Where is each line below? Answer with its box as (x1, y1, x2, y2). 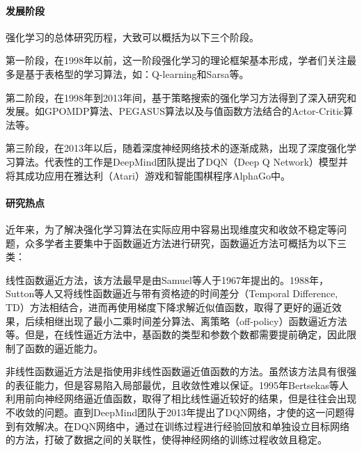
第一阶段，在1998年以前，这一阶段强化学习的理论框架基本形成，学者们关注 (6, 53, 347, 68)
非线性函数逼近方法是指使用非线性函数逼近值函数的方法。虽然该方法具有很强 (6, 364, 356, 379)
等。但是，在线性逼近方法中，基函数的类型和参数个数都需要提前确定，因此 (6, 327, 347, 342)
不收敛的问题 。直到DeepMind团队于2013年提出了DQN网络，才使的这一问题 (6, 405, 345, 420)
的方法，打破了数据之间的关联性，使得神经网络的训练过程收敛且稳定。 (6, 432, 327, 447)
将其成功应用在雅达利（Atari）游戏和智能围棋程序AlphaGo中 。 (6, 168, 290, 182)
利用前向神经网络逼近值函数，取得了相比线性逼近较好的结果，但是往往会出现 (6, 391, 356, 406)
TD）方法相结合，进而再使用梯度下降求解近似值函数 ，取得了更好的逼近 (6, 299, 332, 314)
